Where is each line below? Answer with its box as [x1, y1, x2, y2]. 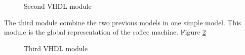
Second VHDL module [24, 1, 92, 11]
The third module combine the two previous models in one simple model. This [4, 17, 241, 27]
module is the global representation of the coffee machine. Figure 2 [4, 27, 206, 37]
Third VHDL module [24, 43, 88, 53]
